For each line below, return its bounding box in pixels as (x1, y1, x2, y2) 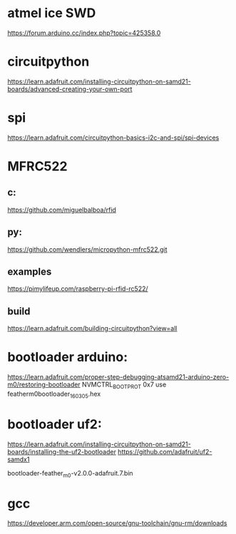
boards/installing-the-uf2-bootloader (7, 447, 116, 456)
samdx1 (7, 455, 30, 463)
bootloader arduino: (7, 349, 128, 365)
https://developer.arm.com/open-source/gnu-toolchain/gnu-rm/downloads (7, 519, 227, 528)
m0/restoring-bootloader (7, 380, 81, 389)
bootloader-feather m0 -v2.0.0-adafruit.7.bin (7, 468, 133, 479)
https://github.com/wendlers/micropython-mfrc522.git (7, 245, 168, 254)
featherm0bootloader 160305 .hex (7, 389, 101, 400)
